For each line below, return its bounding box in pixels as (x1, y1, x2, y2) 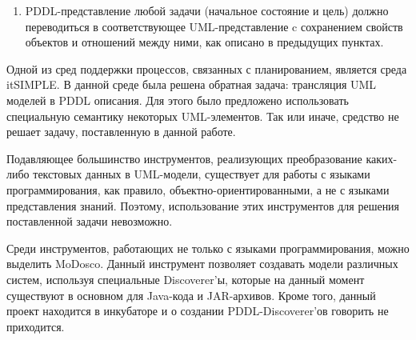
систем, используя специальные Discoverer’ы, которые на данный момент (6, 270, 365, 287)
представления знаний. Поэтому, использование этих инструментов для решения (6, 197, 400, 214)
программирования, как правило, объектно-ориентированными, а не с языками (6, 181, 390, 198)
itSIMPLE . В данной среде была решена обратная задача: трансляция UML (6, 76, 377, 93)
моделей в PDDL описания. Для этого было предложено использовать (6, 91, 349, 108)
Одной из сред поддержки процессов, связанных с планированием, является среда (6, 60, 407, 77)
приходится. (6, 318, 65, 334)
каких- (366, 150, 398, 166)
